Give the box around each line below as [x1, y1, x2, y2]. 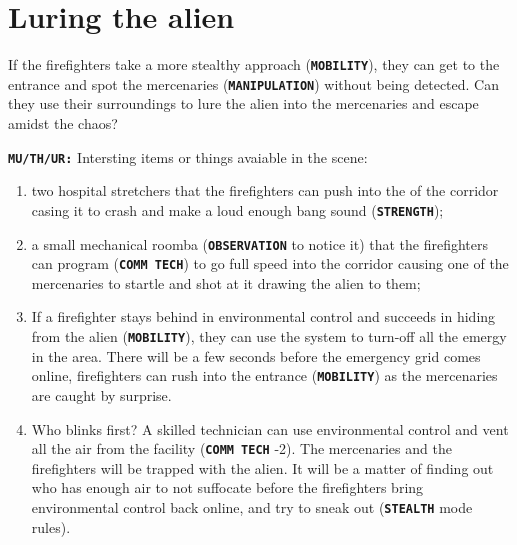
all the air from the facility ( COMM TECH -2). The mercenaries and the [31, 438, 452, 459]
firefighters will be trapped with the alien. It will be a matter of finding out [31, 457, 494, 478]
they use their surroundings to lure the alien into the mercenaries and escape [8, 93, 479, 114]
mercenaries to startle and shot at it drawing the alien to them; [31, 272, 421, 293]
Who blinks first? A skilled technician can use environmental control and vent [31, 418, 509, 439]
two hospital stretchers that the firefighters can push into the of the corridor [31, 180, 499, 201]
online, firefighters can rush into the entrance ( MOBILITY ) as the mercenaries [31, 365, 498, 386]
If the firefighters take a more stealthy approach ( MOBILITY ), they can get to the [8, 54, 500, 75]
